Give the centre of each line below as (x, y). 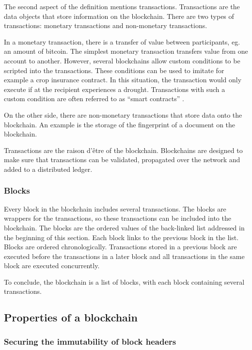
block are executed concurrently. (52, 266)
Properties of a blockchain (71, 317)
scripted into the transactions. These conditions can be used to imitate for (114, 70)
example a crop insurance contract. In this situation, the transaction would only (123, 80)
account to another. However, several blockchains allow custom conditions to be (122, 60)
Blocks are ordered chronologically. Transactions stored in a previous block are (120, 247)
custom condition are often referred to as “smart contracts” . (94, 99)
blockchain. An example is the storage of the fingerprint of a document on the (120, 124)
